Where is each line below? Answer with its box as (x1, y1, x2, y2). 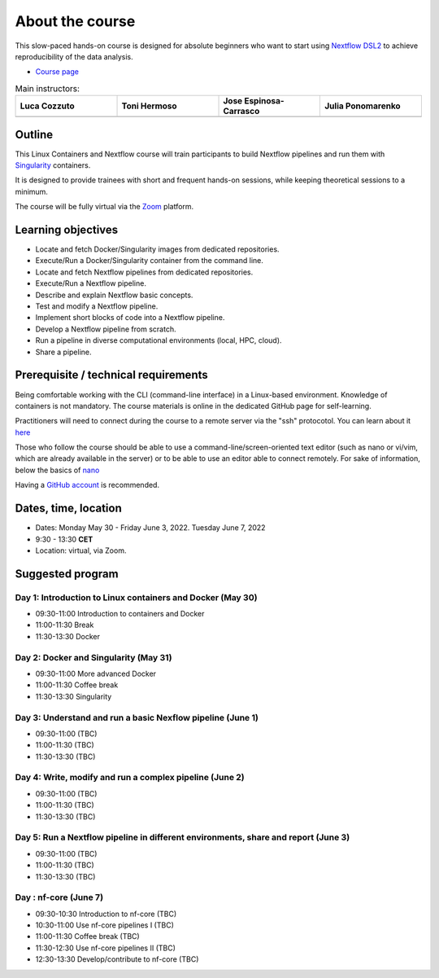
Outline (15, 127, 53, 142)
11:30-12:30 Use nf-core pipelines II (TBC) (35, 943, 176, 953)
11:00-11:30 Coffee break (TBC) (35, 932, 140, 941)
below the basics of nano (15, 465, 100, 475)
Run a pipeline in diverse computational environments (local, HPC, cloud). (35, 336, 282, 345)
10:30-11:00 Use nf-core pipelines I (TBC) (35, 920, 175, 930)
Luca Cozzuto (20, 100, 75, 112)
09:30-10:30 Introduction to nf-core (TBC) (35, 909, 177, 919)
